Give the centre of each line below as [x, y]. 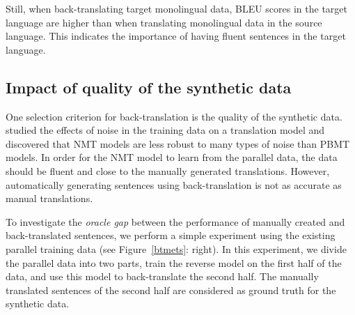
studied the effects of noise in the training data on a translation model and [165, 130]
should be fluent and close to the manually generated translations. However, [168, 170]
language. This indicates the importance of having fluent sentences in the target [176, 36]
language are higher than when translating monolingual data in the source [164, 22]
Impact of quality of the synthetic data [149, 87]
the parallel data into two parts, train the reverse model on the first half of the [174, 262]
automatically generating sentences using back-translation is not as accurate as [174, 184]
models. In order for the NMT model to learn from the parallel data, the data [172, 157]
